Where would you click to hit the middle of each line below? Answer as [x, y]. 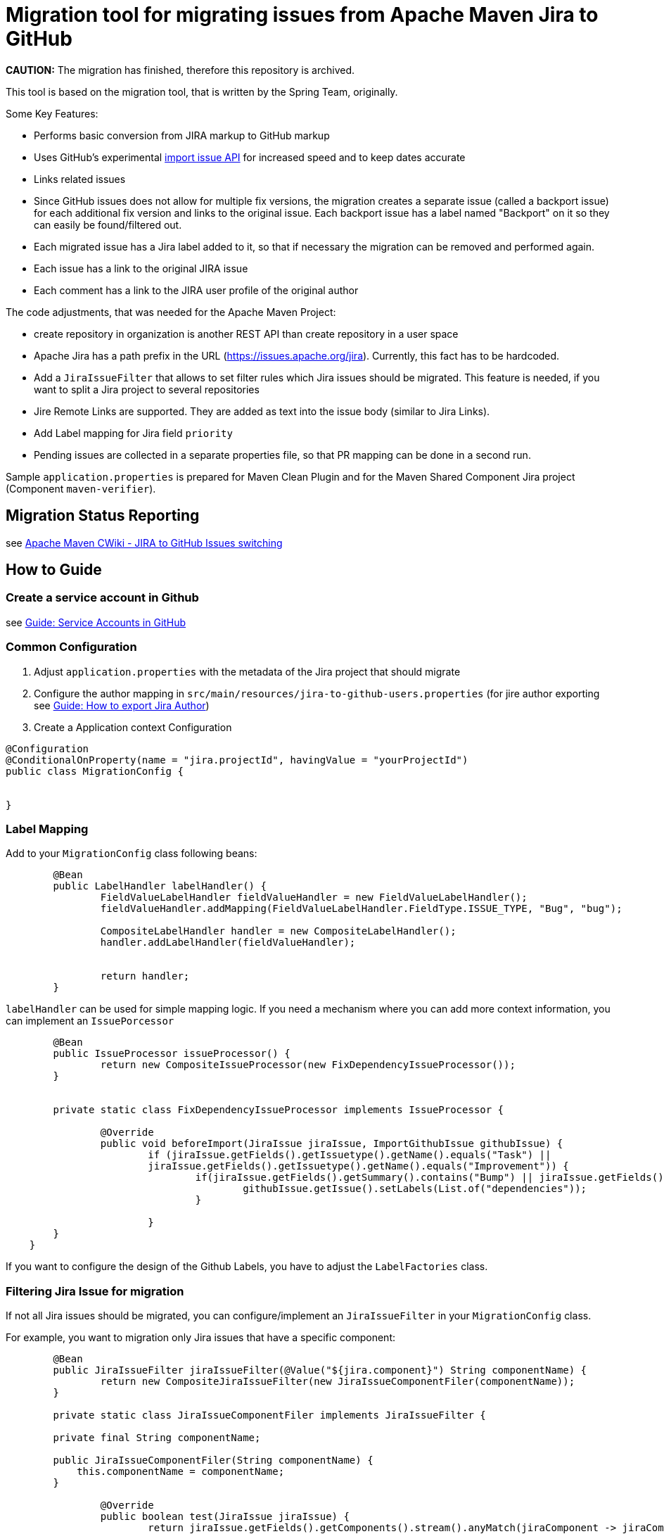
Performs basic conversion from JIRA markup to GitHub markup [182, 135]
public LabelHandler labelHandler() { [160, 886]
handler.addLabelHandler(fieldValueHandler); [228, 943]
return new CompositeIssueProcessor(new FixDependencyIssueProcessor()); [308, 1065]
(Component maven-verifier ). [81, 488]
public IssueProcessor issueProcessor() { [172, 1054]
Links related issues [80, 179]
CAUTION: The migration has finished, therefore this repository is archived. [180, 70]
